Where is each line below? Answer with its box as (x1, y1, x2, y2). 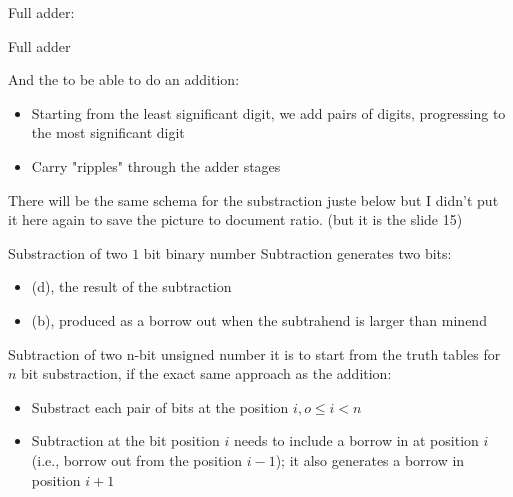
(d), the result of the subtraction (31, 276, 232, 297)
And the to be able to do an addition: (8, 69, 240, 90)
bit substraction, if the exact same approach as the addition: (21, 363, 392, 384)
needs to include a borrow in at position (233, 430, 479, 451)
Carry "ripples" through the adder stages (31, 155, 281, 176)
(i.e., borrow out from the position (31, 449, 243, 470)
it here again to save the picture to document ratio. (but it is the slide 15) (8, 209, 463, 230)
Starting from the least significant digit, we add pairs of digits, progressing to (31, 102, 506, 123)
